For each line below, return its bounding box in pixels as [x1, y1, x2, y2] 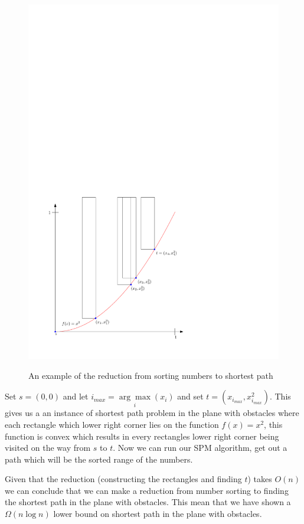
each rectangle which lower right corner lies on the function [5, 418, 219, 430]
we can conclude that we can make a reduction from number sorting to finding [5, 484, 289, 496]
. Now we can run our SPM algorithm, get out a [113, 441, 287, 454]
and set [177, 390, 204, 402]
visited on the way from [5, 441, 91, 454]
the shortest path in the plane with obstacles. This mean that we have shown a [5, 496, 291, 508]
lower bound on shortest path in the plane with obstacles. [53, 507, 262, 520]
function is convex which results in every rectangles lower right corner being [5, 430, 279, 442]
